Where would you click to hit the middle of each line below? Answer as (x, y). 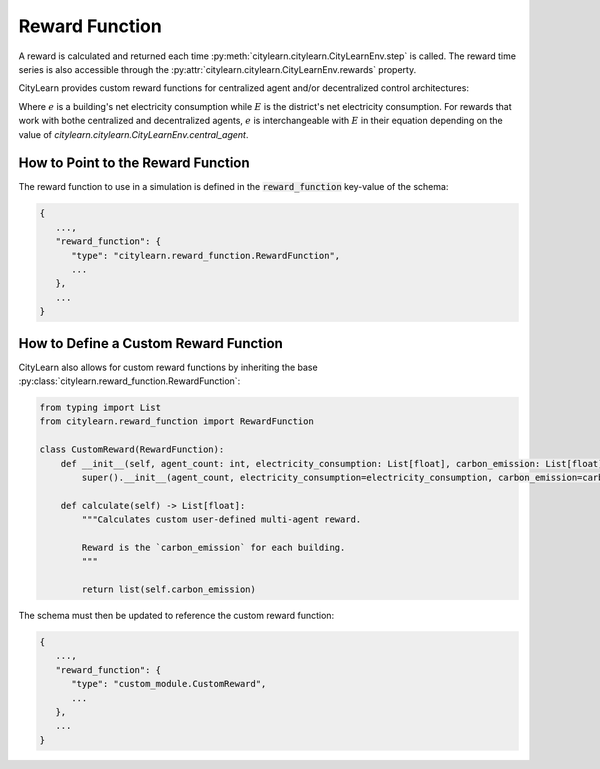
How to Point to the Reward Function (134, 163)
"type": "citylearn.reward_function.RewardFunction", (206, 255)
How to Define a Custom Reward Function (151, 343)
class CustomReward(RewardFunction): (132, 449)
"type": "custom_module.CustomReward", (169, 684)
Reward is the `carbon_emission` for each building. (213, 547)
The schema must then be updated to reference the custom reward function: (176, 616)
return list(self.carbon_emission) (169, 589)
